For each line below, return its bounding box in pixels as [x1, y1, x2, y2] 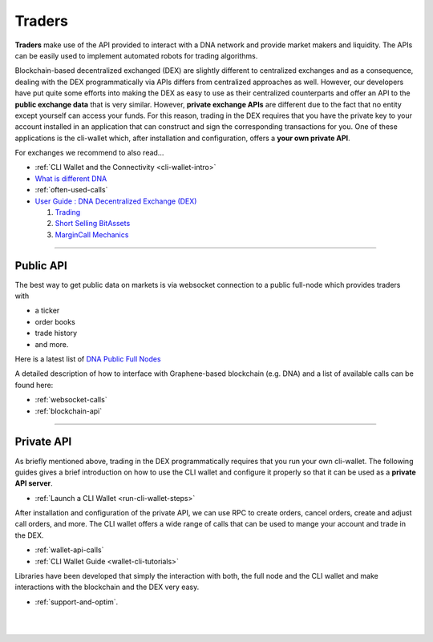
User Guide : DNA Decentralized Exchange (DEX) [34, 196, 197, 206]
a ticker [34, 305, 60, 316]
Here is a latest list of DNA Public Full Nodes [14, 354, 161, 364]
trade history [34, 329, 78, 338]
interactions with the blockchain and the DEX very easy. [14, 582, 200, 592]
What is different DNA [34, 173, 107, 184]
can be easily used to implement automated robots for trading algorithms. [14, 50, 258, 60]
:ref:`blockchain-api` [34, 406, 103, 416]
